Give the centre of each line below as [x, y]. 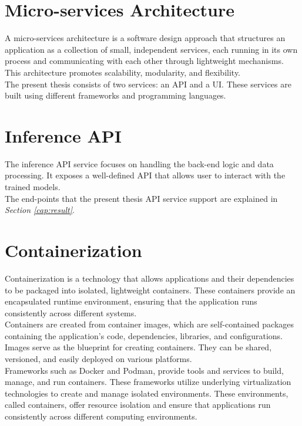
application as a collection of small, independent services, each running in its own [151, 49]
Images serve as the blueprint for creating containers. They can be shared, [138, 347]
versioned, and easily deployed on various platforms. [98, 359]
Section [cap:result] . [40, 210]
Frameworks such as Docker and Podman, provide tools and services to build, [144, 370]
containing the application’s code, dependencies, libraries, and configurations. [144, 335]
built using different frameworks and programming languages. [115, 95]
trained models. [33, 187]
